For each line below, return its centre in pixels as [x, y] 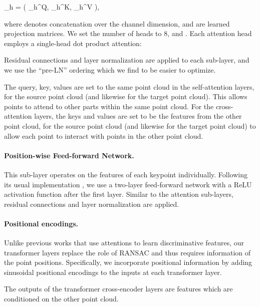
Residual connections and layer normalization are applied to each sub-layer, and [127, 60]
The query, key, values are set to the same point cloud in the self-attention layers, [129, 86]
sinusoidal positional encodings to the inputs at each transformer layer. [113, 272]
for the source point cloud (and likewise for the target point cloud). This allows [126, 96]
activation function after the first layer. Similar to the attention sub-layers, [119, 194]
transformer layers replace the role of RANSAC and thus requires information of [127, 252]
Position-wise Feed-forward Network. [69, 155]
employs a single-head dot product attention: [73, 43]
